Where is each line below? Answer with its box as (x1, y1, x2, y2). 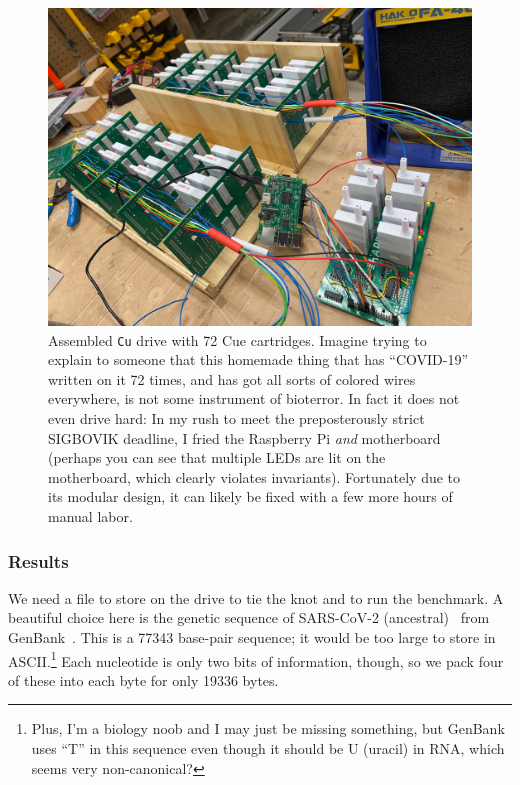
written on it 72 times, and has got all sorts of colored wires (48, 368, 416, 389)
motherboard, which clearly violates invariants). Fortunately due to (48, 466, 461, 487)
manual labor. (48, 506, 133, 526)
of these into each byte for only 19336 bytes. (8, 669, 279, 690)
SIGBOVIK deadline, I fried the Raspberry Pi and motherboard (48, 427, 441, 448)
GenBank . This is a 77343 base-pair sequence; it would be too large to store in (8, 627, 496, 647)
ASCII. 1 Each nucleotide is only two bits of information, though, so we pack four (8, 647, 504, 671)
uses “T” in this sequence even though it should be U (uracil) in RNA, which (31, 738, 505, 759)
